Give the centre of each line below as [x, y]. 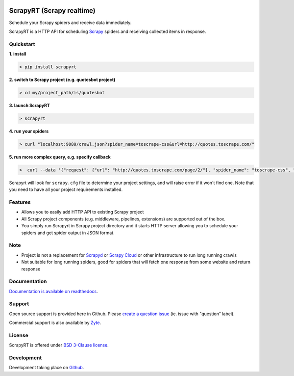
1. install [18, 54]
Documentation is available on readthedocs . [53, 291]
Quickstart [22, 44]
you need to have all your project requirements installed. [66, 189]
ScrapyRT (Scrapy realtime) [52, 11]
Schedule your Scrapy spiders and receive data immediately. [70, 23]
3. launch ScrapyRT [29, 105]
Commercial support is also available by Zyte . [55, 323]
